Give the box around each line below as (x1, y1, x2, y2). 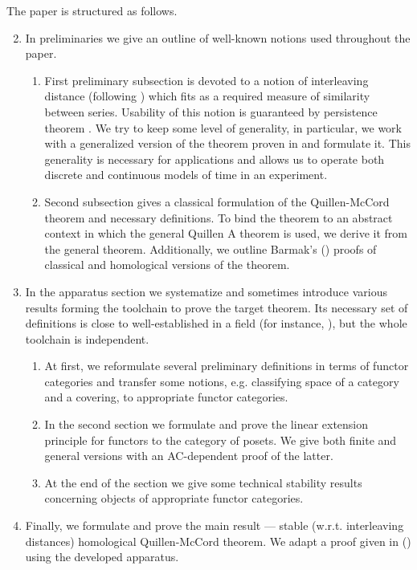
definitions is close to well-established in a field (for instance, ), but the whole (25, 315, 407, 332)
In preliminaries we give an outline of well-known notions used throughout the (25, 29, 411, 46)
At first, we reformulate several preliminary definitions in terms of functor (44, 357, 409, 374)
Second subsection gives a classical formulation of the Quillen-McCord (44, 193, 390, 210)
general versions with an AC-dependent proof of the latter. (44, 447, 333, 464)
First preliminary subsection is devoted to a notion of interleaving (44, 71, 369, 88)
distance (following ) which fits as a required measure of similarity (44, 88, 370, 104)
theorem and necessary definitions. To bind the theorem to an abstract (44, 209, 393, 226)
